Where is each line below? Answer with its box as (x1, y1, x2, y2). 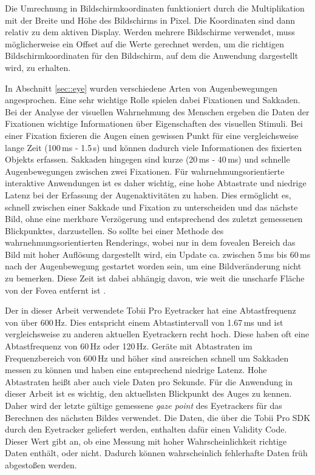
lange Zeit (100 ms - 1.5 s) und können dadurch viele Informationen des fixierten (5, 141, 302, 153)
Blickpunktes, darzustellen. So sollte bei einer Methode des (5, 224, 224, 237)
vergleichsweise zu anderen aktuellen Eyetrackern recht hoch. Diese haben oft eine (5, 328, 310, 340)
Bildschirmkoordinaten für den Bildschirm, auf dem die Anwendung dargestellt (5, 49, 299, 62)
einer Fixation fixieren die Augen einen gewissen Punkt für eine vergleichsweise (5, 129, 299, 141)
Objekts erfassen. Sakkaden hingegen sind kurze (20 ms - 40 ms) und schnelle (5, 153, 290, 166)
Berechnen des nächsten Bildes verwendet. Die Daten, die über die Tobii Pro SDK (5, 411, 311, 423)
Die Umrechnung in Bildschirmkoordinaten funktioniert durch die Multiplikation (5, 2, 305, 14)
